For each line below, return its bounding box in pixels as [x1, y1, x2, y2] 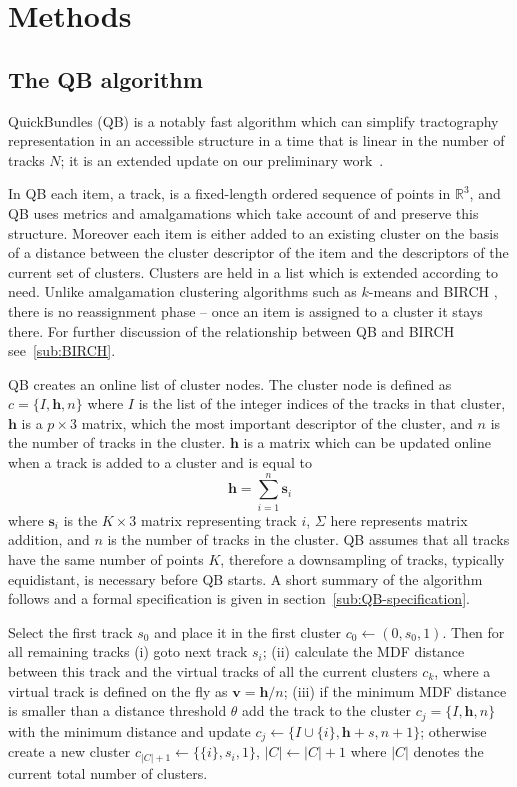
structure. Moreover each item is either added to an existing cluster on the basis [8, 222, 499, 243]
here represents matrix [330, 509, 468, 530]
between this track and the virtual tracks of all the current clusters [8, 660, 418, 681]
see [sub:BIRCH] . [8, 340, 116, 361]
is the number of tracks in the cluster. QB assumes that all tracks [107, 529, 510, 550]
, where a [434, 660, 491, 681]
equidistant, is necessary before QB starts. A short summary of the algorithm [8, 568, 483, 589]
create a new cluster [8, 741, 131, 762]
